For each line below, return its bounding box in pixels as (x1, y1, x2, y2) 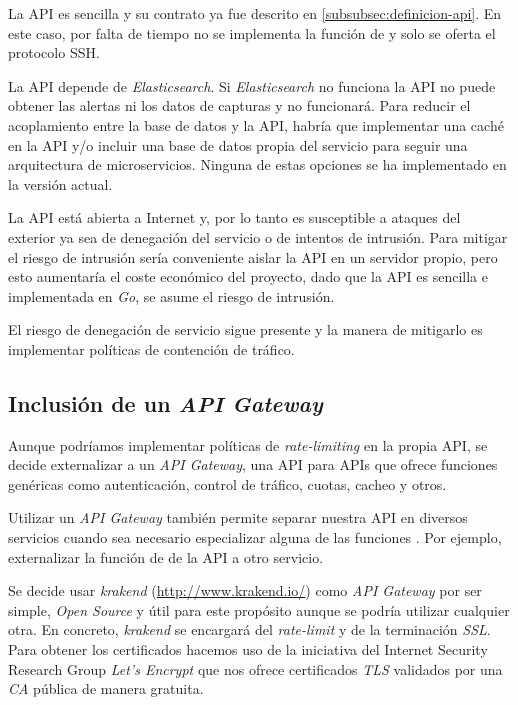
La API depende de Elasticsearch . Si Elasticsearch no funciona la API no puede (8, 75, 496, 96)
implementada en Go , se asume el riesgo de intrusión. (8, 285, 335, 306)
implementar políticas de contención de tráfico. (8, 338, 295, 359)
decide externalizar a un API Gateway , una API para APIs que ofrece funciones (8, 454, 498, 475)
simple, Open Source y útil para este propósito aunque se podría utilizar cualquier (8, 599, 510, 620)
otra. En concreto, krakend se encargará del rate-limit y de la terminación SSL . (8, 619, 491, 640)
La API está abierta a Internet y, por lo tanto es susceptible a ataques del (8, 207, 461, 228)
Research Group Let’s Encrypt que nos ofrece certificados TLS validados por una (8, 658, 503, 679)
